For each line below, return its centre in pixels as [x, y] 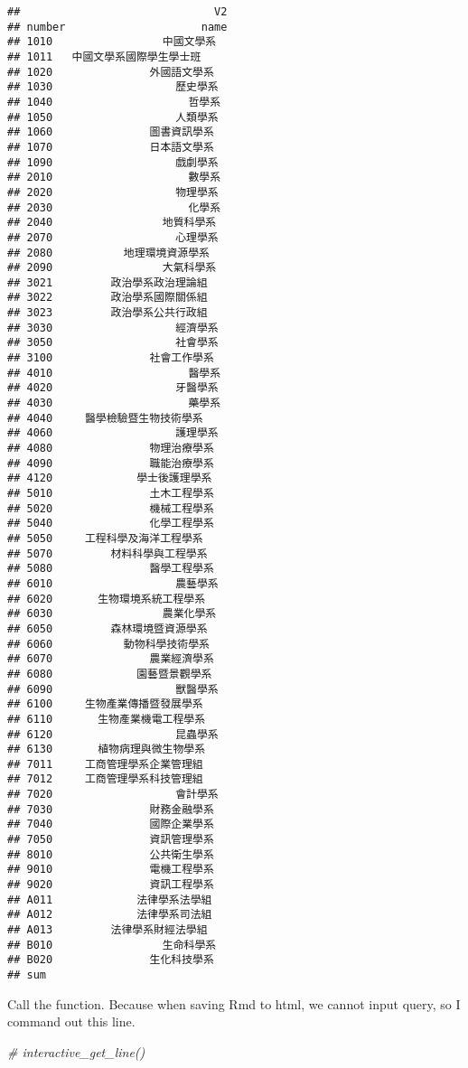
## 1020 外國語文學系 [111, 72]
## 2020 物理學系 [113, 192]
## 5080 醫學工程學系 [111, 569]
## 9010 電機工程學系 [111, 870]
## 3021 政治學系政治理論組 [108, 282]
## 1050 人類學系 [113, 117]
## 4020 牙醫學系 [113, 388]
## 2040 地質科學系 [112, 223]
